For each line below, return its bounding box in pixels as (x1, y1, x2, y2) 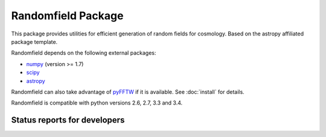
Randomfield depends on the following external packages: (11, 49, 156, 56)
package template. (11, 38, 58, 45)
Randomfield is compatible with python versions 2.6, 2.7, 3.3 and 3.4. (11, 99, 183, 106)
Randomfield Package (11, 9, 124, 22)
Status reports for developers (11, 115, 125, 126)
